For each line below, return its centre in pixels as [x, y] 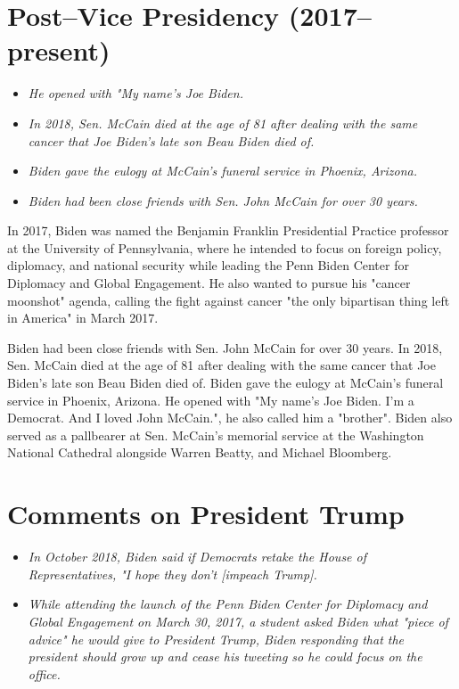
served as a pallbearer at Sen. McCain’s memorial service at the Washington [216, 435]
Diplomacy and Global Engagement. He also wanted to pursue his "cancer [209, 283]
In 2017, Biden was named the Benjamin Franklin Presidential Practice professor [228, 230]
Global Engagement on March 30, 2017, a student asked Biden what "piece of [238, 621]
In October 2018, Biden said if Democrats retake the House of [197, 557]
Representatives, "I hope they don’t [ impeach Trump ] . [172, 574]
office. [44, 673]
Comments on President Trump [206, 514]
